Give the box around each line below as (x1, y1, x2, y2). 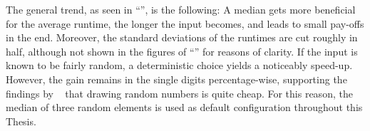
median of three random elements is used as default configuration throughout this (6, 100, 363, 115)
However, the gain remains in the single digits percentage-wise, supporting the (6, 71, 347, 86)
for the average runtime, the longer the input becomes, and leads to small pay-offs (6, 16, 364, 31)
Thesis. (6, 113, 36, 128)
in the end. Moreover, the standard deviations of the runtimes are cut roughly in (6, 30, 358, 45)
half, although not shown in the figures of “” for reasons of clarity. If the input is (6, 43, 358, 58)
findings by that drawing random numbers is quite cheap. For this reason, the (6, 85, 353, 100)
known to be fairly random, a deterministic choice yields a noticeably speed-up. (6, 58, 353, 73)
